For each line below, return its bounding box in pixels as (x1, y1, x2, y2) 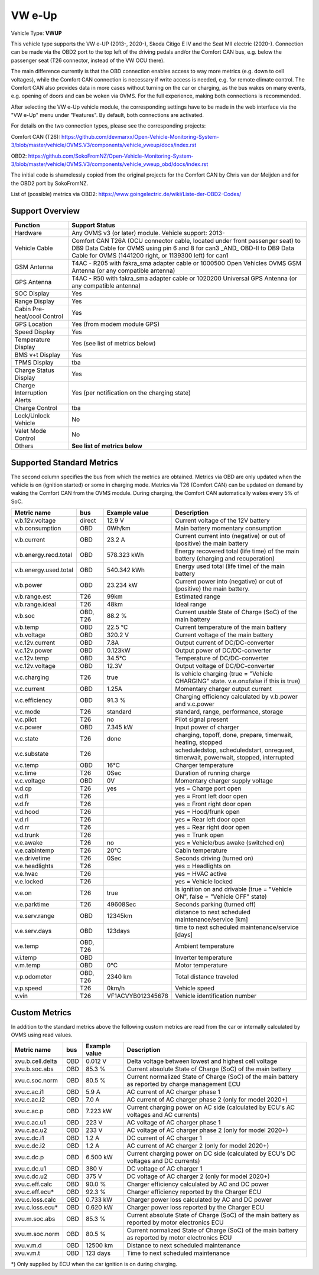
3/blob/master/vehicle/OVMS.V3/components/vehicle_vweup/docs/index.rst (11, 142, 197, 149)
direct (80, 517, 96, 525)
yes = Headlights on (175, 862, 231, 870)
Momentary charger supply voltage (175, 777, 273, 785)
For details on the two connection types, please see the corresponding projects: (11, 122, 206, 129)
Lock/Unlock (14, 412, 50, 420)
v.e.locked (14, 878, 44, 886)
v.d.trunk (14, 831, 40, 839)
